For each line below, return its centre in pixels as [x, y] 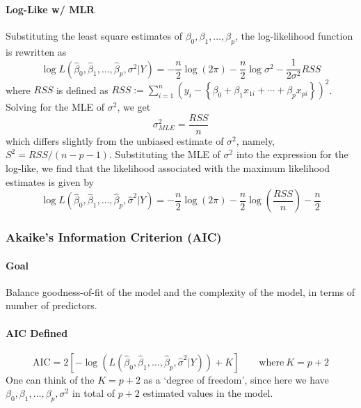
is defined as [82, 89]
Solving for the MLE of [55, 107]
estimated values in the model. [208, 393]
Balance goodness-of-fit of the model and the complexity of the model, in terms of [180, 291]
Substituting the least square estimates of [94, 35]
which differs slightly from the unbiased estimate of [115, 140]
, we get [134, 107]
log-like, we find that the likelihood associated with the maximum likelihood [168, 168]
